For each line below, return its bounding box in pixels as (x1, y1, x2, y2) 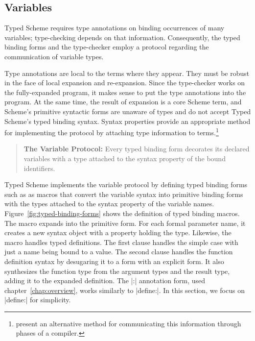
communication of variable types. (4, 51, 104, 61)
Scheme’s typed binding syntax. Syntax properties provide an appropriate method (4, 116, 251, 126)
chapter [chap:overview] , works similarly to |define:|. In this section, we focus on (4, 285, 245, 295)
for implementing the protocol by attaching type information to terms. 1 (4, 126, 219, 137)
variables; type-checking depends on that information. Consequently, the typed (4, 32, 240, 42)
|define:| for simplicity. (4, 294, 71, 305)
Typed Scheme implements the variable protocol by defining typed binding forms (4, 179, 248, 190)
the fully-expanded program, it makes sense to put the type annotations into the (4, 87, 246, 97)
